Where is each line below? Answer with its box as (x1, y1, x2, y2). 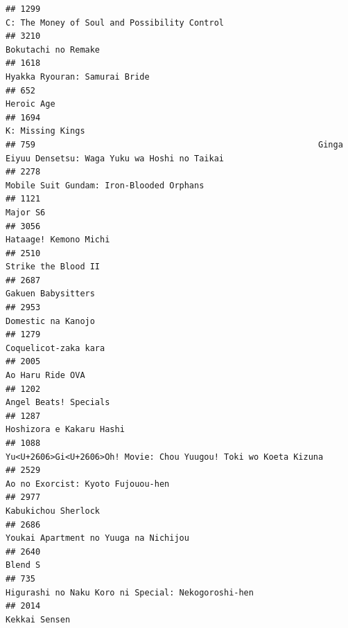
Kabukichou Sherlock (6, 505, 101, 516)
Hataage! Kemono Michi (6, 235, 110, 245)
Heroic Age (6, 99, 55, 109)
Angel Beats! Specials (6, 397, 110, 408)
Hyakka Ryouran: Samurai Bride (6, 71, 150, 82)
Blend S (6, 560, 41, 571)
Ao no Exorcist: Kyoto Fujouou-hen (6, 478, 170, 489)
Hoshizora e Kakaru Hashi (6, 424, 125, 435)
